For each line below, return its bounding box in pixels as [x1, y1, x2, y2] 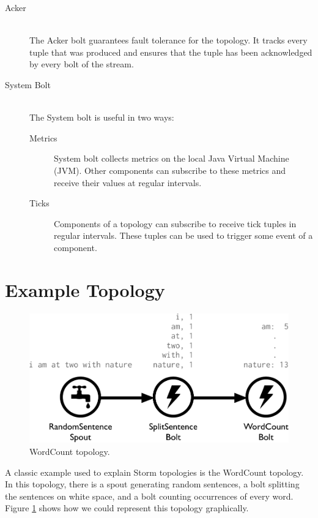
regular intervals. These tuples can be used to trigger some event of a [54, 229, 313, 242]
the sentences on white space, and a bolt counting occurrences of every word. [5, 489, 294, 502]
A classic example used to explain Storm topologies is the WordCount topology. [5, 465, 304, 478]
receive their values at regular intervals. [54, 176, 202, 189]
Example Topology [5, 277, 165, 302]
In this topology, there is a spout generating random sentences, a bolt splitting [5, 478, 300, 490]
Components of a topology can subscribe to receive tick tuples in [54, 217, 297, 230]
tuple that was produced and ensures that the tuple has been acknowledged [29, 45, 312, 58]
